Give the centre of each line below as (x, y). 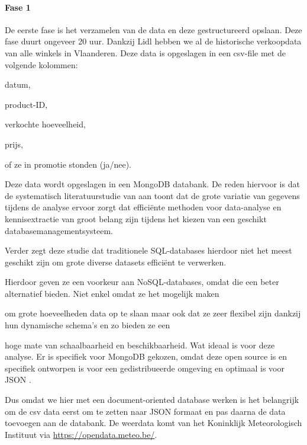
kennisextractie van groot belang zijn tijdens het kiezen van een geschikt (136, 218)
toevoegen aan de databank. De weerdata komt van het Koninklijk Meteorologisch (153, 423)
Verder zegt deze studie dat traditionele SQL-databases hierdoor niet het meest (148, 250)
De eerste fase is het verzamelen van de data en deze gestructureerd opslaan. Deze (153, 29)
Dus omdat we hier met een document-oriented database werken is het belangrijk (152, 400)
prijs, (14, 144)
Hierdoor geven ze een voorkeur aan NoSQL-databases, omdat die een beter (142, 282)
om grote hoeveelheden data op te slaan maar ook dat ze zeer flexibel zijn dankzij (153, 313)
